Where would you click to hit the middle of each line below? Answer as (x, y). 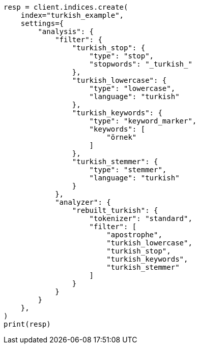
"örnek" (122, 137)
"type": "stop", (122, 56)
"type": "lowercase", (132, 88)
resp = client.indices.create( (66, 7)
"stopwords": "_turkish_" (141, 64)
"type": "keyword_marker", (143, 121)
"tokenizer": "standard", (141, 218)
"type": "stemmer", (128, 170)
